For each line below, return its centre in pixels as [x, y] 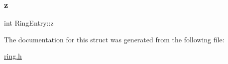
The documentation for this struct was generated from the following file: [114, 39]
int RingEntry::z [29, 23]
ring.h [13, 56]
